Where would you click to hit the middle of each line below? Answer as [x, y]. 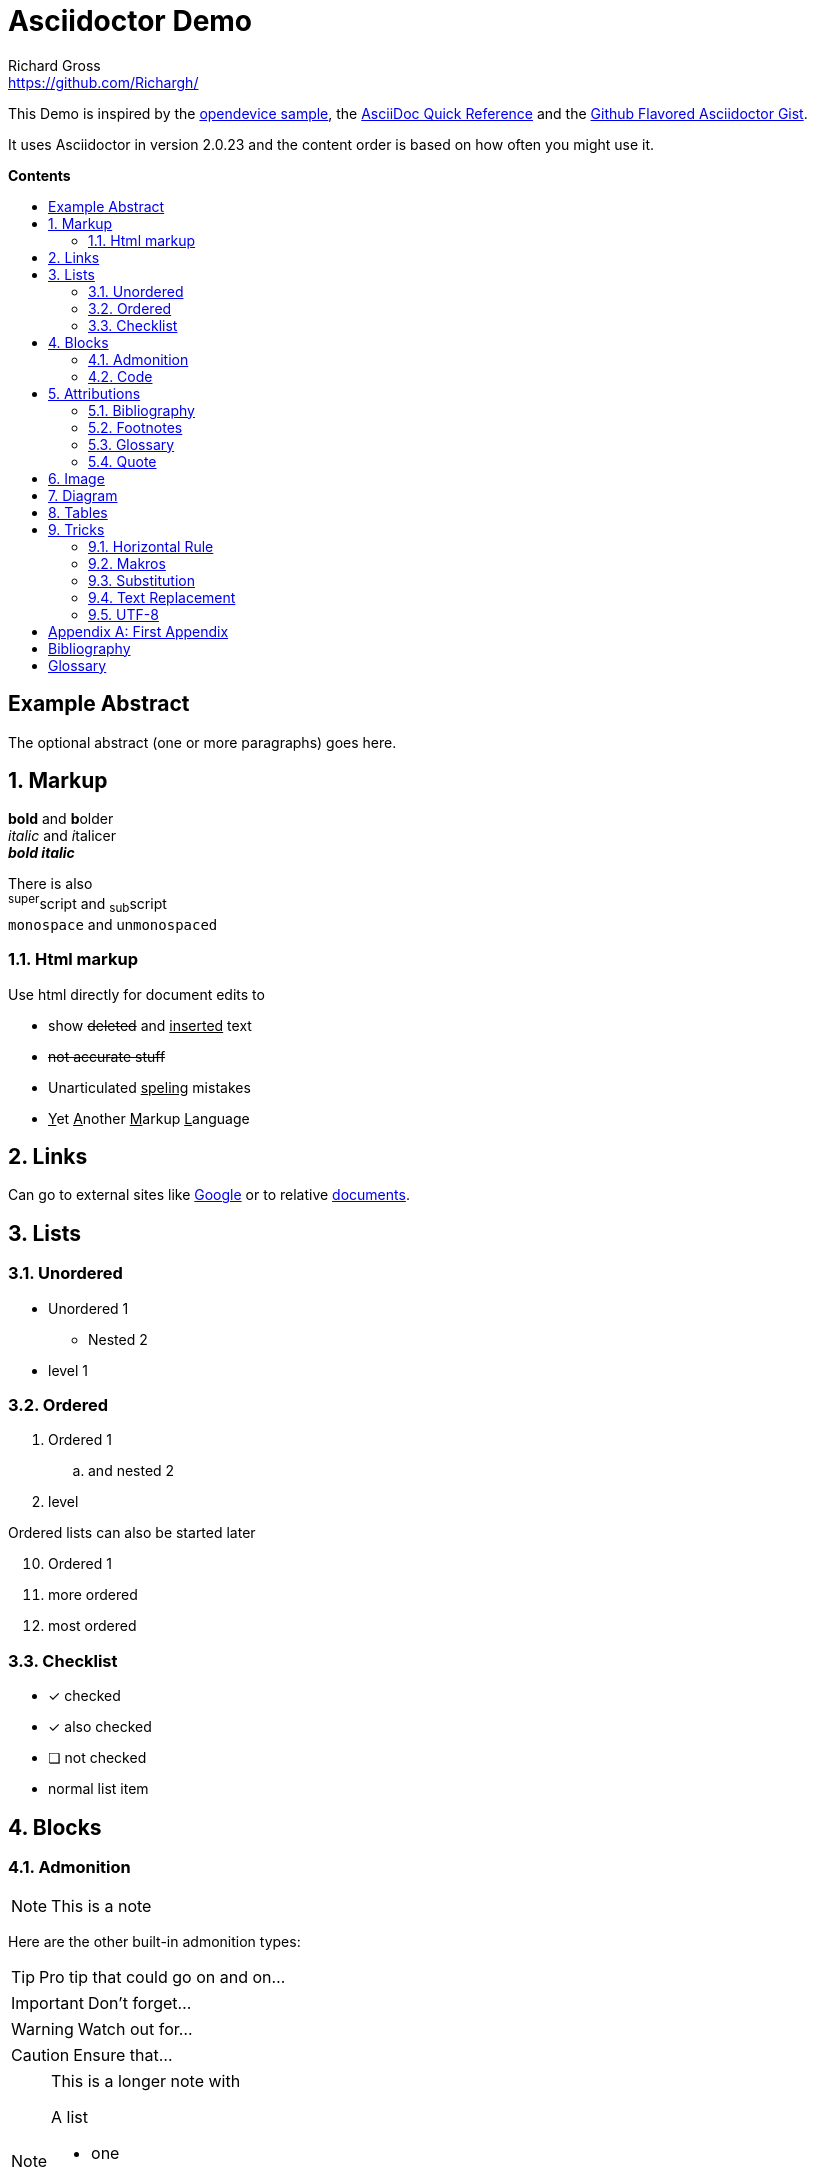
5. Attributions [94, 393]
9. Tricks [76, 529]
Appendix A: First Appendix [138, 631]
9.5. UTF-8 [123, 614]
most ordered [92, 1626]
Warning [42, 2029]
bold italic [41, 853]
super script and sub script [87, 904]
